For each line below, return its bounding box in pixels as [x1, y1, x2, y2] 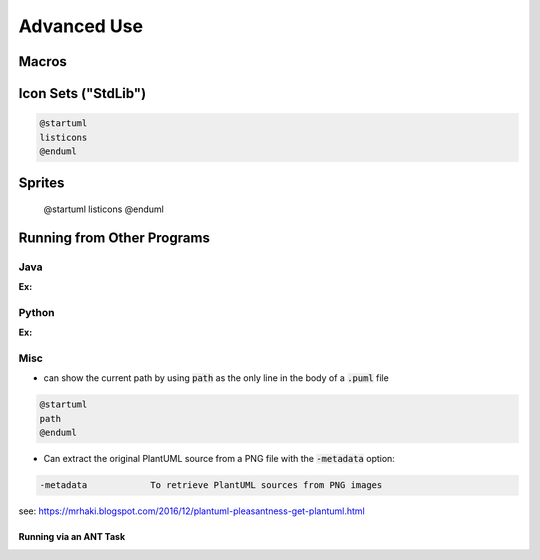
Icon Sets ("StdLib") [18, 85, 147, 102]
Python [18, 305, 55, 319]
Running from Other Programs [18, 229, 210, 246]
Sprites [18, 175, 65, 192]
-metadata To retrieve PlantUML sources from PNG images [39, 480, 383, 491]
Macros [18, 53, 67, 70]
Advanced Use [18, 15, 144, 37]
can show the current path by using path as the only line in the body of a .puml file [43, 372, 389, 384]
